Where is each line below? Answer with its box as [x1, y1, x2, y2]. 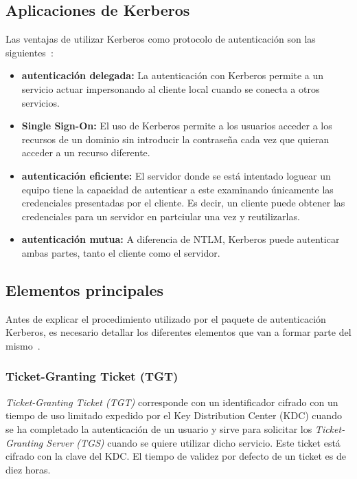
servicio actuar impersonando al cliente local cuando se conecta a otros [21, 81, 320, 96]
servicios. [21, 95, 60, 109]
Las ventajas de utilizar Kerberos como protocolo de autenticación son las [5, 32, 316, 46]
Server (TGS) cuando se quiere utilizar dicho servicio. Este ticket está [46, 435, 341, 449]
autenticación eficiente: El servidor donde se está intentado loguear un [21, 168, 331, 182]
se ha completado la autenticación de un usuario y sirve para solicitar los [5, 421, 312, 436]
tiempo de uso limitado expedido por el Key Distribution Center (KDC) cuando [5, 408, 342, 423]
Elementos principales [5, 279, 163, 300]
